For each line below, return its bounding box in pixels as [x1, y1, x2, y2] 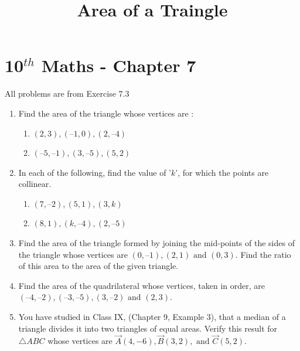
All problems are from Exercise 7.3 [5, 87, 129, 100]
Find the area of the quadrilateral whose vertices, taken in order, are [18, 279, 265, 291]
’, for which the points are [175, 166, 269, 178]
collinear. [18, 178, 52, 190]
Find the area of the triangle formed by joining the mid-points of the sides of [18, 237, 295, 249]
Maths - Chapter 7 [41, 53, 196, 77]
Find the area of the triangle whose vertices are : [18, 107, 194, 119]
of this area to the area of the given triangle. [18, 260, 179, 272]
